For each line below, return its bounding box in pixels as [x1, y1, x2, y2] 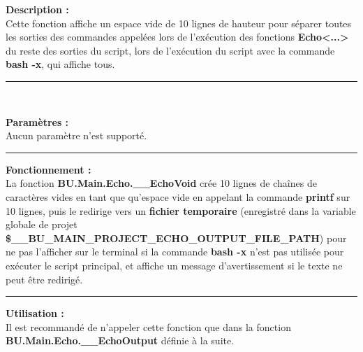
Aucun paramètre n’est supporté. [6, 128, 147, 143]
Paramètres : [6, 114, 69, 129]
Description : [6, 2, 69, 16]
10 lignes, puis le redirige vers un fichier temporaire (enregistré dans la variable [6, 203, 356, 218]
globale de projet [6, 217, 77, 232]
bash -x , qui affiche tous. [6, 57, 115, 71]
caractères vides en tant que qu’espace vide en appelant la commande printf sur [6, 189, 350, 204]
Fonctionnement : [6, 162, 91, 176]
